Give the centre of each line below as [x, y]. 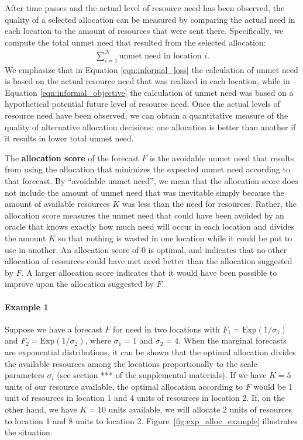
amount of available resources [57, 204]
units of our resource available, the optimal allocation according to [124, 386]
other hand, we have [41, 409]
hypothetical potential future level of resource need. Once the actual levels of [142, 104]
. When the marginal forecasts [233, 340]
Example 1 [27, 306]
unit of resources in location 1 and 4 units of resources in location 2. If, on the [145, 398]
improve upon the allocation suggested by [79, 284]
